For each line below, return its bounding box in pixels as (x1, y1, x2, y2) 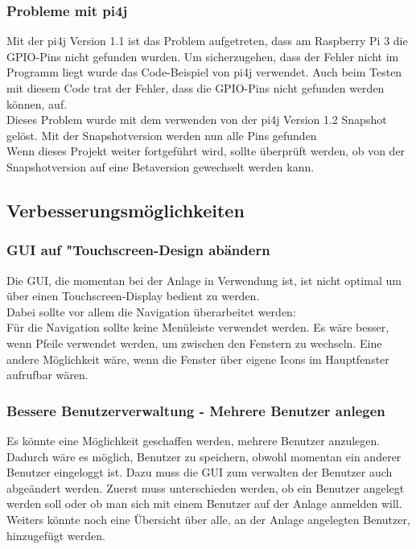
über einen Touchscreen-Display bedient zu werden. (6, 287, 260, 304)
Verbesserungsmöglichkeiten (6, 197, 245, 222)
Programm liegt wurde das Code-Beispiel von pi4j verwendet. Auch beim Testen (6, 64, 402, 80)
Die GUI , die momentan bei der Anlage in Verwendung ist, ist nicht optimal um (6, 271, 402, 288)
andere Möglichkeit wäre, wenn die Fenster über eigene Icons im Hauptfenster (6, 350, 389, 367)
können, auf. (6, 95, 68, 112)
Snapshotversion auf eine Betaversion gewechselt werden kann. (6, 158, 315, 175)
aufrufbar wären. (6, 366, 89, 383)
